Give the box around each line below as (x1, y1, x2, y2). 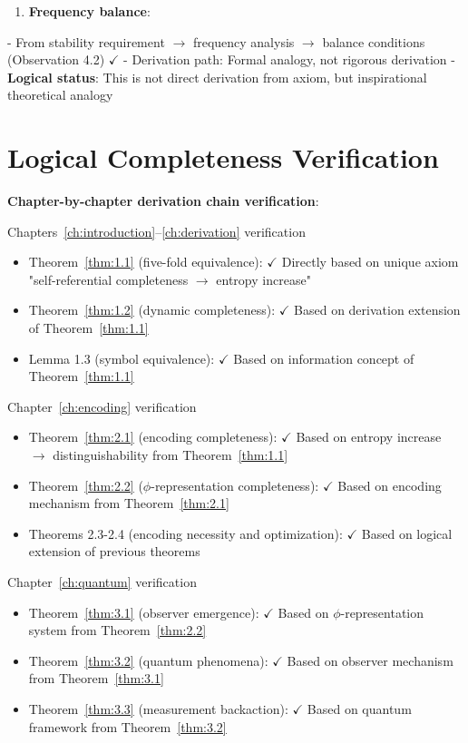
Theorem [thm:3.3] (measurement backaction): (28, 699, 288, 718)
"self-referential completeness (28, 269, 189, 288)
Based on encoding (337, 475, 442, 494)
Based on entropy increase (296, 427, 442, 446)
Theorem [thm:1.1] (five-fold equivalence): (28, 252, 263, 271)
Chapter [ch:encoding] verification (7, 396, 197, 415)
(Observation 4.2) (7, 50, 105, 69)
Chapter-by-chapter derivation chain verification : (7, 191, 319, 210)
